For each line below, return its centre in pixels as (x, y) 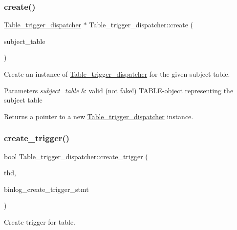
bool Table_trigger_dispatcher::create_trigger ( (76, 156)
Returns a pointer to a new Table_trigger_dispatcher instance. (99, 116)
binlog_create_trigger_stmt (46, 189)
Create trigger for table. (40, 221)
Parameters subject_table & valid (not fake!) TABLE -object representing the (119, 90)
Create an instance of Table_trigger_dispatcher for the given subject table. (117, 74)
